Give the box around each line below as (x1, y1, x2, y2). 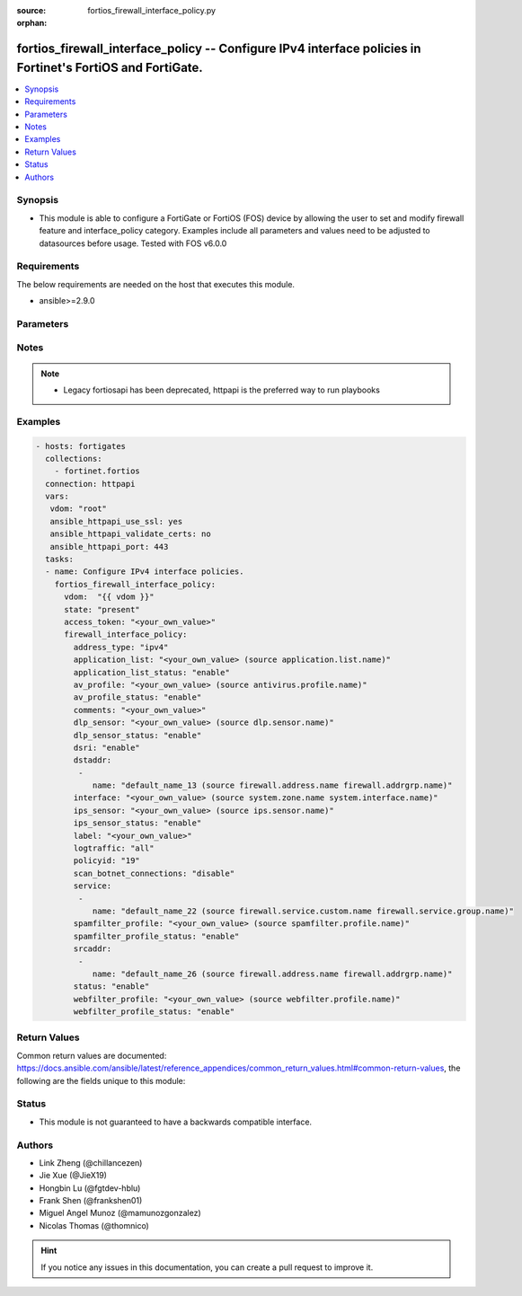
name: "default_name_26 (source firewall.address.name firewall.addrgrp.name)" (92, 968, 453, 979)
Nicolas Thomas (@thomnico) (39, 1220, 150, 1230)
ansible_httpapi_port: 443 (49, 542, 169, 551)
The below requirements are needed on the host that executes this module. (16, 278, 296, 289)
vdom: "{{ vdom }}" (64, 592, 155, 602)
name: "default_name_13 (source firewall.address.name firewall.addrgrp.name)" (92, 780, 453, 790)
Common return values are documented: (16, 1050, 167, 1061)
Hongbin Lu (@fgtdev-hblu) (39, 1182, 141, 1194)
